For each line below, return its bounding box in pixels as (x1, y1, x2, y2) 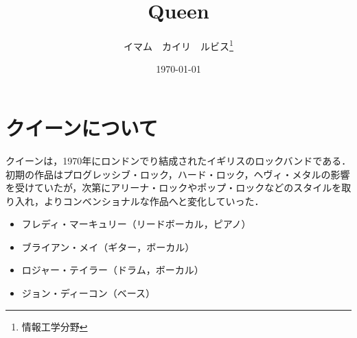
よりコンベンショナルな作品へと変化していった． (43, 193, 264, 208)
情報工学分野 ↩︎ (21, 319, 88, 333)
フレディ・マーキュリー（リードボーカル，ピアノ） (21, 217, 251, 231)
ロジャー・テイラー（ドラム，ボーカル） (21, 263, 204, 277)
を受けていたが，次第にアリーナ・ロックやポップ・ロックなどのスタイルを (5, 180, 342, 195)
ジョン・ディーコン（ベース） (21, 286, 156, 300)
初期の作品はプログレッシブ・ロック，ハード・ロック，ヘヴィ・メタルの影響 (5, 167, 350, 181)
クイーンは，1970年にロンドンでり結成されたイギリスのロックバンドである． (5, 153, 352, 167)
